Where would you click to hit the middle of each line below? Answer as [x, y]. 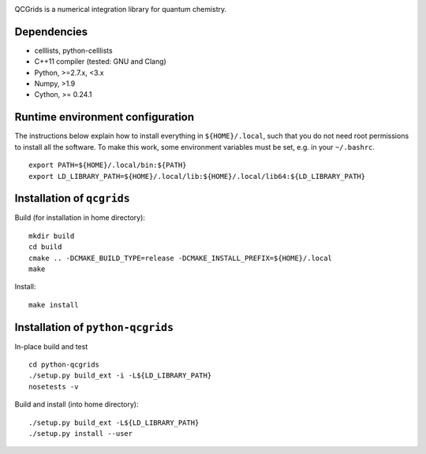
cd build [45, 247]
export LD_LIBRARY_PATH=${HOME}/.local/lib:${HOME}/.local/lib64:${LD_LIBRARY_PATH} [197, 176]
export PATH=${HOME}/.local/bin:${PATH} [108, 165]
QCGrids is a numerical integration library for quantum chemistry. [121, 9]
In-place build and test [51, 346]
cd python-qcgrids [64, 365]
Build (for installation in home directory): [80, 218]
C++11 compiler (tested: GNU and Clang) [101, 61]
